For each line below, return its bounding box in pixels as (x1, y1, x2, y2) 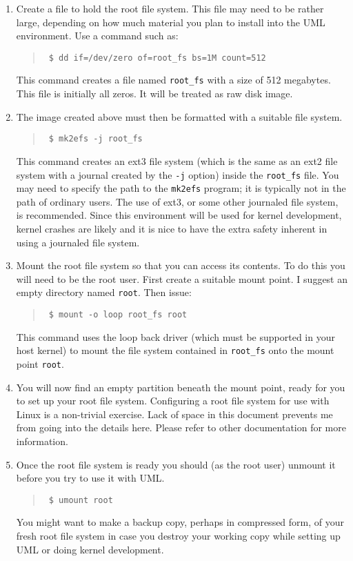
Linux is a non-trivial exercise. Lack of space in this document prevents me (16, 406, 333, 421)
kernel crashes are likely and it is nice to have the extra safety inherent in (16, 222, 327, 236)
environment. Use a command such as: (16, 28, 179, 43)
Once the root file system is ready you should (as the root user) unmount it (16, 457, 336, 471)
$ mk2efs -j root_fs (48, 134, 143, 144)
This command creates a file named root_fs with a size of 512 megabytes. (16, 72, 331, 87)
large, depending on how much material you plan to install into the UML (16, 14, 325, 29)
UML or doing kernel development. (16, 542, 164, 556)
